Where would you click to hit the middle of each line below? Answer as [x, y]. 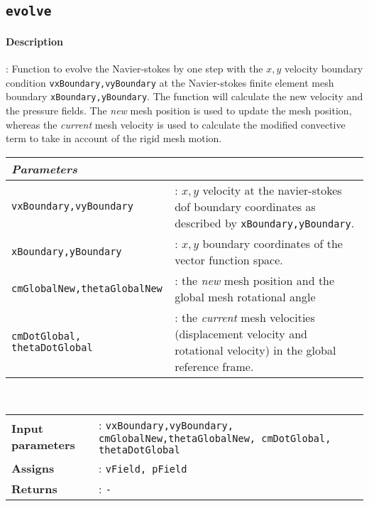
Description [35, 41]
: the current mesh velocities [245, 317]
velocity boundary [324, 69]
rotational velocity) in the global [255, 350]
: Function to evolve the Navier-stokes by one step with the [134, 69]
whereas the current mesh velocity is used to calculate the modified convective [176, 124]
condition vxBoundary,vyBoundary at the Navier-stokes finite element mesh [170, 82]
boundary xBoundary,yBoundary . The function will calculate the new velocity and [184, 96]
